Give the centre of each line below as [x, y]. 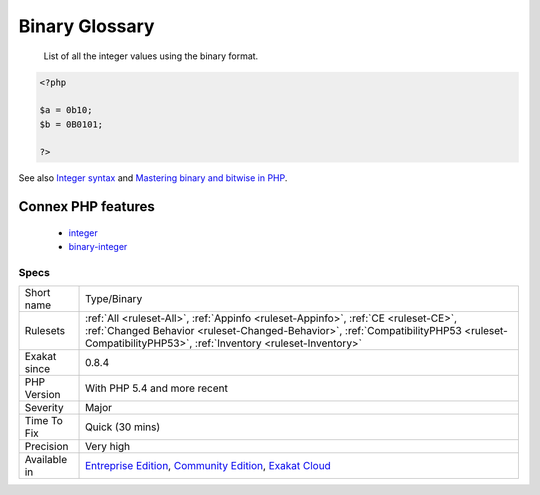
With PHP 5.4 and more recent [157, 388]
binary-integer [98, 247]
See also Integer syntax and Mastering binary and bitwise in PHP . [153, 178]
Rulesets [44, 331]
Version [42, 395]
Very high [108, 447]
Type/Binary [114, 299]
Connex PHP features [86, 206]
